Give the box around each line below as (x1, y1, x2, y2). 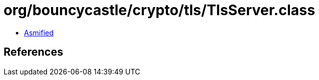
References (4, 46, 63, 59)
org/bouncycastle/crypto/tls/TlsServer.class (4, 2, 315, 19)
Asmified (24, 28, 54, 37)
